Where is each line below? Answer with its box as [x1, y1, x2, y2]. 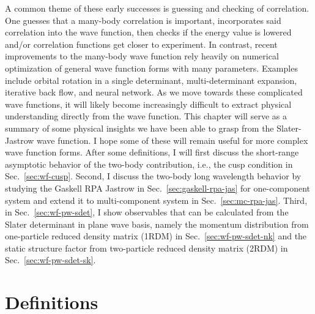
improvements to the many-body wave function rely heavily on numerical [5, 50, 279, 62]
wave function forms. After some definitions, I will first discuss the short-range [5, 146, 299, 159]
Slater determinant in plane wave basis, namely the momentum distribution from [5, 217, 309, 230]
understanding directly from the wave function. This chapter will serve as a [5, 110, 287, 122]
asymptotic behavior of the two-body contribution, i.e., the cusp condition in [5, 157, 293, 170]
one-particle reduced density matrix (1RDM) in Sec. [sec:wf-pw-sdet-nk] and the [5, 230, 307, 242]
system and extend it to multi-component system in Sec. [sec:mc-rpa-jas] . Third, [5, 193, 308, 206]
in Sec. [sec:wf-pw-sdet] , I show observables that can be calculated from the [5, 206, 289, 219]
